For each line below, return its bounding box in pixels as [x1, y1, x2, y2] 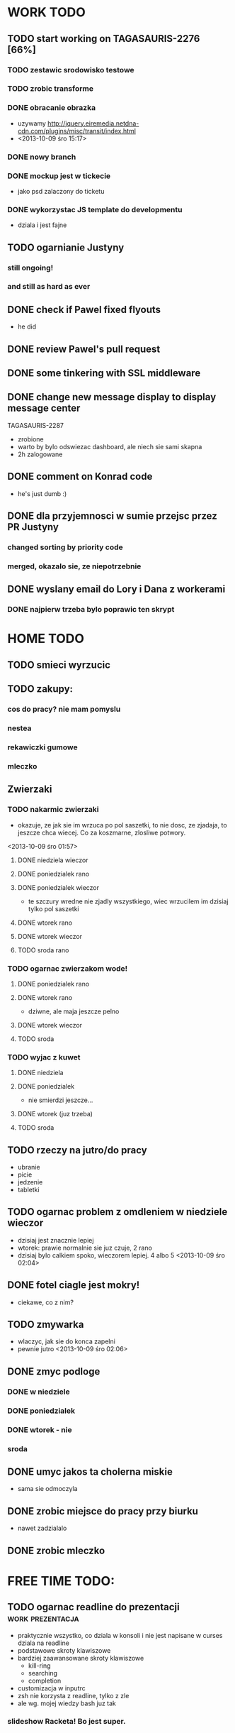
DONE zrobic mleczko [7, 1544, 105, 1556]
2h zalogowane [17, 450, 63, 458]
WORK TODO [7, 4, 86, 21]
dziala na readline [17, 1639, 69, 1647]
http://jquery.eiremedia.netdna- [47, 119, 139, 128]
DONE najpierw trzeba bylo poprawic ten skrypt [7, 605, 175, 615]
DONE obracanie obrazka [7, 103, 96, 113]
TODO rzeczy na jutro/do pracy [7, 1144, 147, 1156]
